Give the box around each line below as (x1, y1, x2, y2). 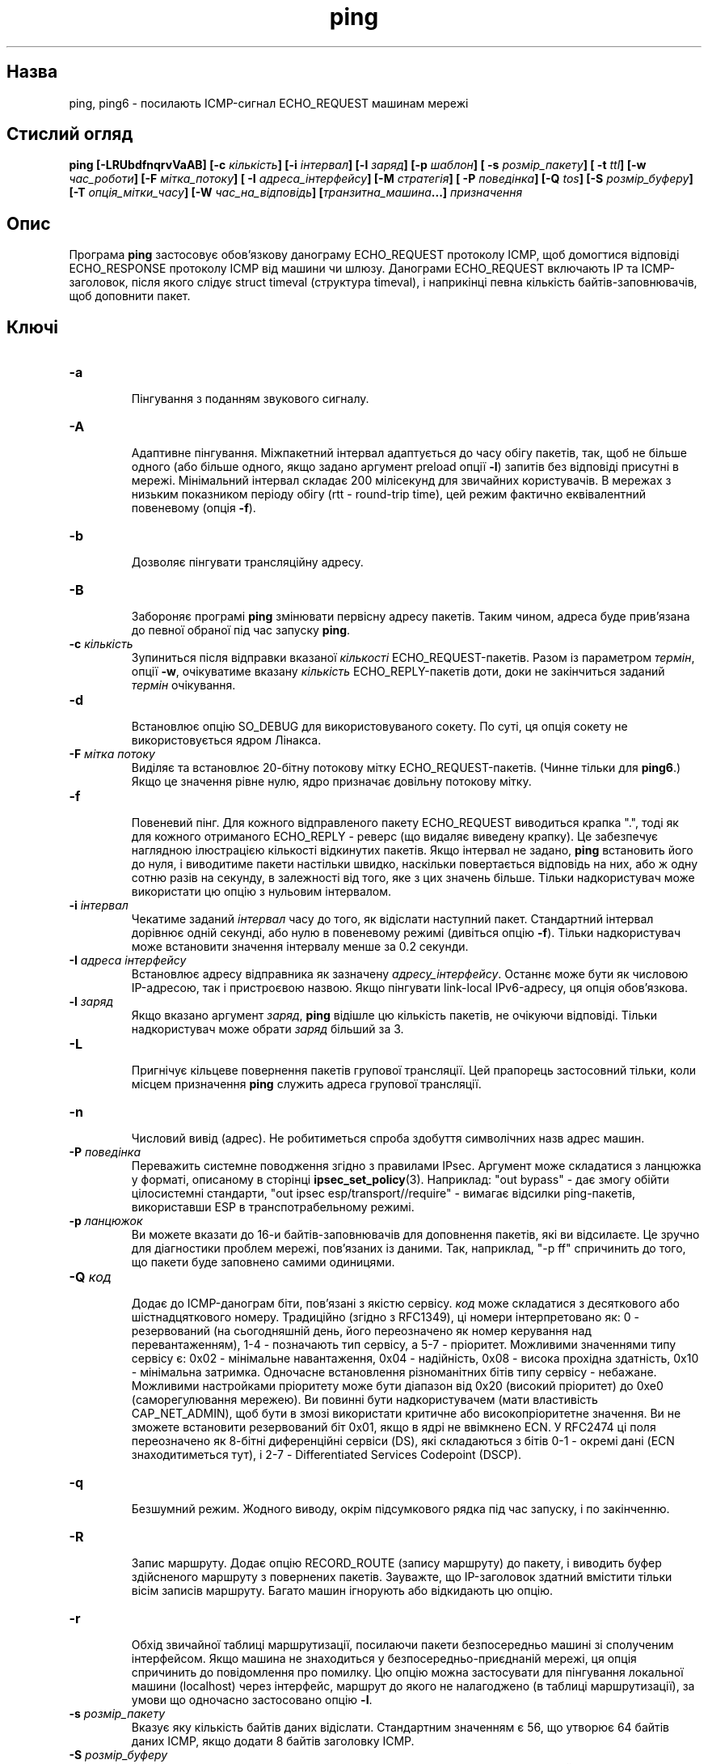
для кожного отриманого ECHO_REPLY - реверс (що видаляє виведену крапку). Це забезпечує (131, 829, 659, 844)
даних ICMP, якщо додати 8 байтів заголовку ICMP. (131, 1734, 415, 1749)
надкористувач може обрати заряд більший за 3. (131, 1022, 404, 1037)
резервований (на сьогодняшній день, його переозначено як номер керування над (131, 1324, 592, 1338)
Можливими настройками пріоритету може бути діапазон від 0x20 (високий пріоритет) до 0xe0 (131, 1379, 664, 1393)
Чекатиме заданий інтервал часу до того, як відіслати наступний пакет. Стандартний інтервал (131, 912, 654, 927)
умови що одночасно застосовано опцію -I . (131, 1693, 373, 1707)
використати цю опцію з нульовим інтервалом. (131, 884, 392, 899)
